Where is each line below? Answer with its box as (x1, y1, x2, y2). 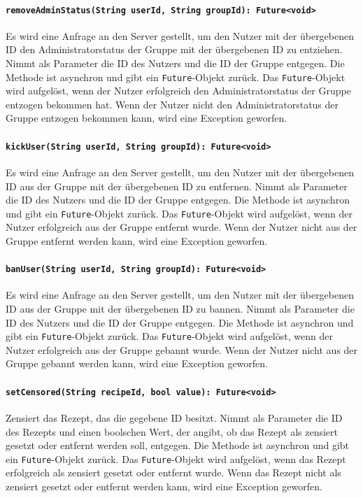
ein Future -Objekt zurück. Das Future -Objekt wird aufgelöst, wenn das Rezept (6, 451, 346, 466)
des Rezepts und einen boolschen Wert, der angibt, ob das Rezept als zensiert (6, 424, 338, 439)
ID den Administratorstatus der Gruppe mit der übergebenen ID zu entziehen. (6, 42, 343, 57)
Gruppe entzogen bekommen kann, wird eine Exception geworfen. (6, 111, 287, 125)
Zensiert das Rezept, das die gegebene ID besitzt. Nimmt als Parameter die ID (6, 410, 343, 425)
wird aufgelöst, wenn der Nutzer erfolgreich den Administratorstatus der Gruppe (6, 83, 351, 98)
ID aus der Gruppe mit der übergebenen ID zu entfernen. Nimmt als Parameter (6, 178, 348, 193)
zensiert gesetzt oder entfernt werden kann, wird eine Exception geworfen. (6, 478, 322, 493)
